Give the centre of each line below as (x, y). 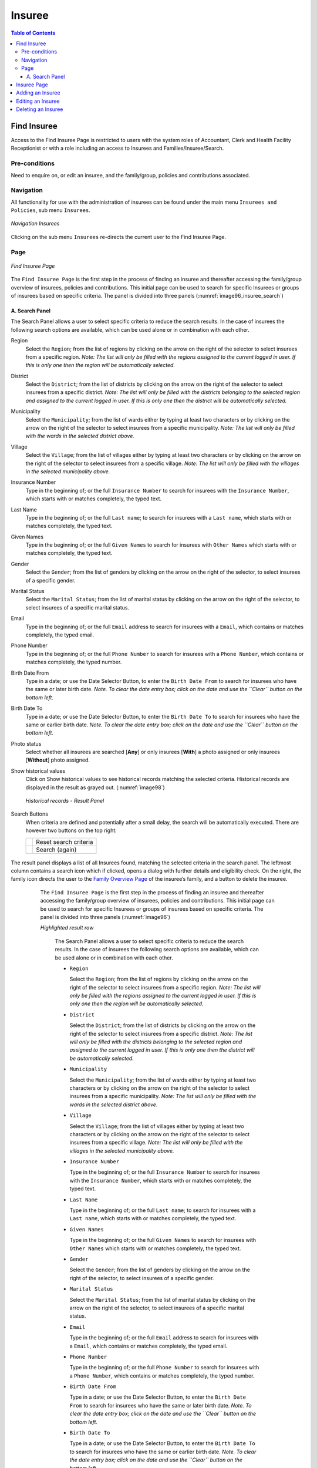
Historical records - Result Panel (65, 801)
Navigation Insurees (35, 224)
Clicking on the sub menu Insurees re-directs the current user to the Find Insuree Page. (118, 237)
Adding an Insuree (38, 93)
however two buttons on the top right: (71, 830)
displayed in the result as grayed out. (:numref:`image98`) (95, 787)
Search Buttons (29, 814)
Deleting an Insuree (40, 109)
